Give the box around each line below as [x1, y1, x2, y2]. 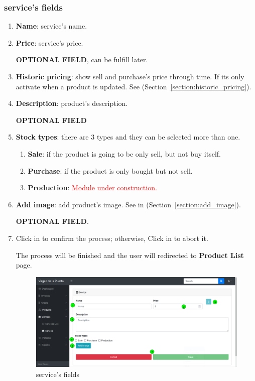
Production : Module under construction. [28, 182, 157, 193]
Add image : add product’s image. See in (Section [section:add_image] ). [16, 199, 241, 209]
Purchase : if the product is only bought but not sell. [28, 165, 193, 176]
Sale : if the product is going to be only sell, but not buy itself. [28, 148, 221, 159]
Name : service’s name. [16, 21, 87, 31]
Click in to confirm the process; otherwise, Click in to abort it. [16, 232, 208, 243]
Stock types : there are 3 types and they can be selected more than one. [16, 132, 240, 142]
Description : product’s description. [16, 98, 128, 108]
